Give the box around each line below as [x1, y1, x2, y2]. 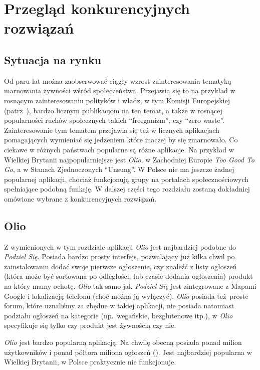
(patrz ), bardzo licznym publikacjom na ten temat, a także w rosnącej [4, 105, 222, 115]
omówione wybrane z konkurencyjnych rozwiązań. [4, 193, 157, 204]
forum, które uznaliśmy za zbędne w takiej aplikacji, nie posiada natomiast [4, 300, 234, 311]
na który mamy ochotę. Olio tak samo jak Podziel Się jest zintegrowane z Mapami [4, 281, 256, 291]
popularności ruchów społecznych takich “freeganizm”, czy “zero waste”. [4, 115, 225, 125]
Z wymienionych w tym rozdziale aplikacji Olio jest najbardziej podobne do [4, 241, 236, 252]
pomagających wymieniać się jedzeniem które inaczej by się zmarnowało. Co [4, 134, 238, 145]
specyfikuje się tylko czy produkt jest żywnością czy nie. [4, 320, 176, 330]
